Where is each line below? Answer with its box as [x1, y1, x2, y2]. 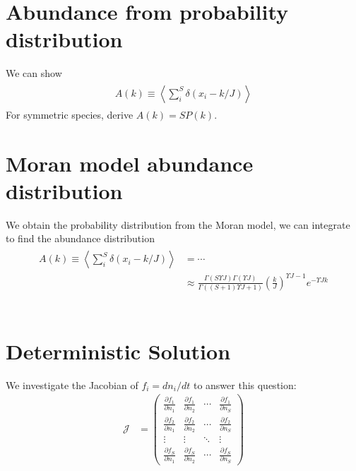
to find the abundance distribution [6, 231, 155, 246]
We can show [6, 66, 62, 81]
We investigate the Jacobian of [6, 377, 138, 392]
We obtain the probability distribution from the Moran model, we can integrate [6, 217, 350, 232]
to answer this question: [193, 377, 297, 392]
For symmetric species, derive [6, 107, 133, 121]
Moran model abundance [6, 148, 254, 177]
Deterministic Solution [6, 336, 231, 365]
